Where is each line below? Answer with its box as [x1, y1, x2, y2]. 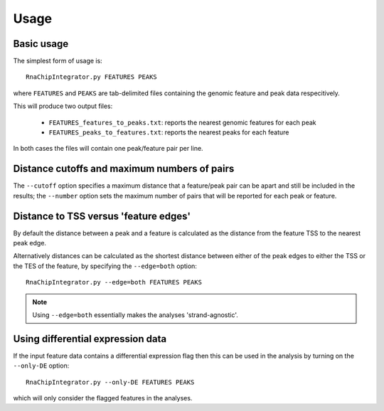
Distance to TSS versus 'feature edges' [13, 210, 191, 222]
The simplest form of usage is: [13, 57, 102, 65]
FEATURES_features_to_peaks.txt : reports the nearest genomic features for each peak [48, 118, 316, 127]
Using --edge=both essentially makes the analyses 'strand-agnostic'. [32, 310, 238, 319]
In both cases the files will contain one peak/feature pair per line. [13, 144, 203, 153]
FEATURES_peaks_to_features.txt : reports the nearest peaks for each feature [48, 128, 289, 137]
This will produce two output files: [13, 102, 113, 110]
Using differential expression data [13, 333, 167, 345]
